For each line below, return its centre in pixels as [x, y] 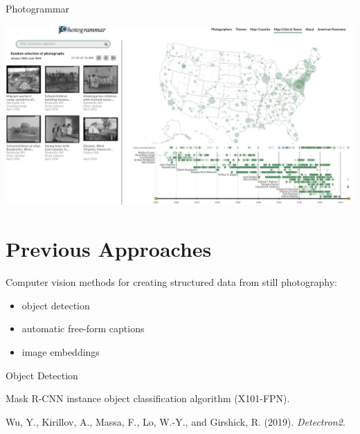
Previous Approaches [109, 249]
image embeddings [61, 351]
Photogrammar [38, 8]
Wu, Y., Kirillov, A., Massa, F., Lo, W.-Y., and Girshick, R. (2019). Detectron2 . [175, 421]
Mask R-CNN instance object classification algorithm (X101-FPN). [148, 398]
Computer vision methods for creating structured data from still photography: [171, 282]
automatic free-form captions [83, 328]
